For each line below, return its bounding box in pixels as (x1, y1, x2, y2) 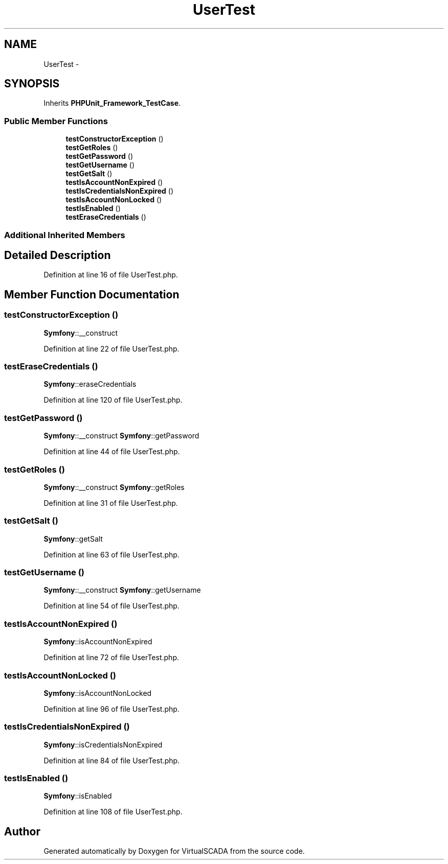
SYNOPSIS (4, 77, 60, 90)
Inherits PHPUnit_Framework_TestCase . (43, 99, 181, 108)
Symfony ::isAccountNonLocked (43, 688, 152, 697)
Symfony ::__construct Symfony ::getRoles (43, 482, 185, 492)
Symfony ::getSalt (43, 534, 103, 543)
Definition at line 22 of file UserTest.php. (43, 344, 180, 353)
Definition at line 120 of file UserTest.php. (43, 395, 183, 405)
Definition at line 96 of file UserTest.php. (43, 704, 180, 713)
